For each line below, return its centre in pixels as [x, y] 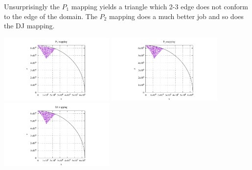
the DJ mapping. [29, 26]
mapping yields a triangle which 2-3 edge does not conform [160, 6]
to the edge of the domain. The [51, 16]
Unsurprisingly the [32, 6]
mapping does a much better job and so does [176, 16]
